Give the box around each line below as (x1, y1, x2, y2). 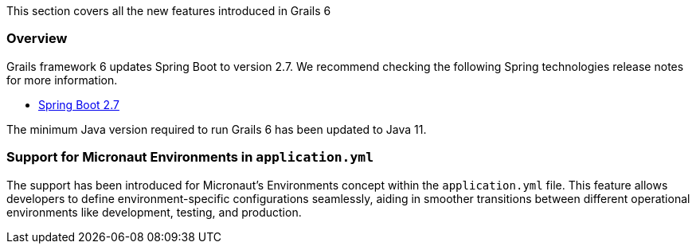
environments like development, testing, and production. (6, 205, 302, 219)
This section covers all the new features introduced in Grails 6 (6, 4, 331, 18)
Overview (6, 30, 68, 47)
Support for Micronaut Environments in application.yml (6, 149, 374, 166)
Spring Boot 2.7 (38, 97, 119, 111)
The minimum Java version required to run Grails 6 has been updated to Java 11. (6, 122, 427, 136)
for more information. (6, 72, 118, 87)
